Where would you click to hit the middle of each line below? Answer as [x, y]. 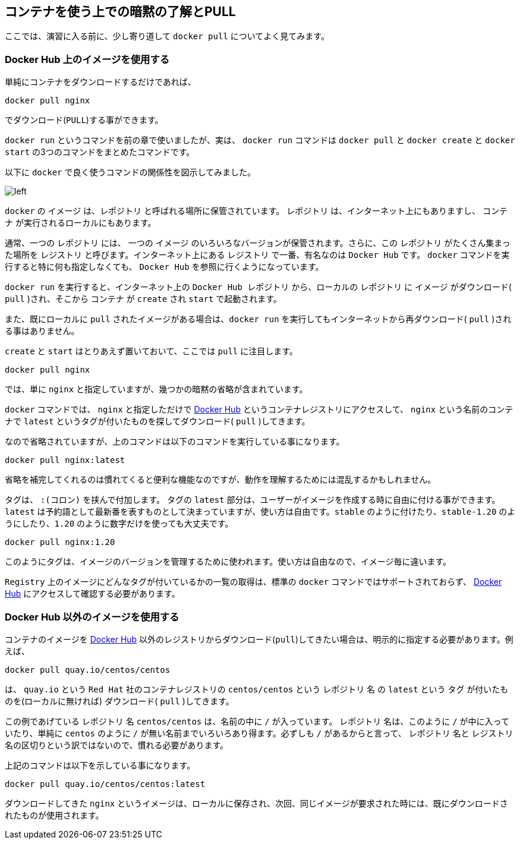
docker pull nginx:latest [65, 460]
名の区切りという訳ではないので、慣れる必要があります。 [117, 745]
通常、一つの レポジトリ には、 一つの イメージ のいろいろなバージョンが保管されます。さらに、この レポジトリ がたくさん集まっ [258, 243]
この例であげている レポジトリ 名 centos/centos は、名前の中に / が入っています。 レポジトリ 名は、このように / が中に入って [257, 721]
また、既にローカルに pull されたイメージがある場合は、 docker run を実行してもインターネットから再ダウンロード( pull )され [258, 319]
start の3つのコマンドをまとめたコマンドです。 [100, 152]
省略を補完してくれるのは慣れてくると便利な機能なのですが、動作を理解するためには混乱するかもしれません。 [220, 480]
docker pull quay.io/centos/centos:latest [105, 784]
